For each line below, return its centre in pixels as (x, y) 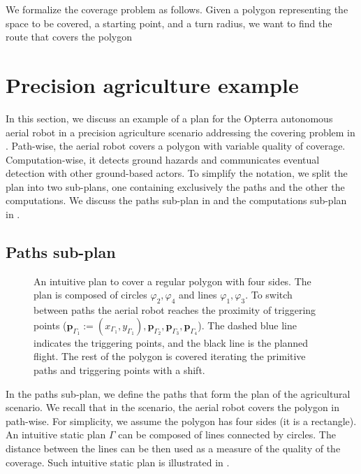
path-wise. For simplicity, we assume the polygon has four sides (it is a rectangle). (181, 421)
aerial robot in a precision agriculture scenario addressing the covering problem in (180, 132)
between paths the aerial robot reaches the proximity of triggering (175, 310)
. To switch (269, 295)
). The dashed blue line (247, 325)
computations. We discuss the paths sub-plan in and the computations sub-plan (176, 200)
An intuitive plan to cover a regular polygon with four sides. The (172, 281)
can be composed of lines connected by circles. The (227, 434)
